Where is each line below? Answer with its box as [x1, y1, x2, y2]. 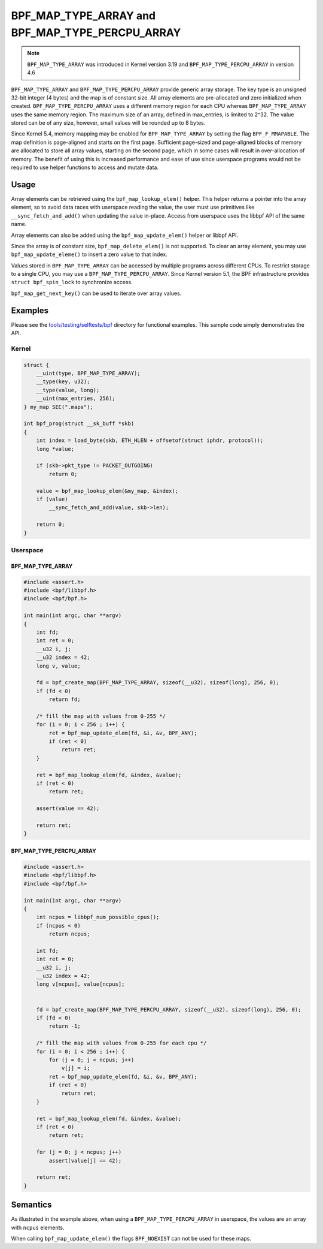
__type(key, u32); [36, 378, 90, 385]
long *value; [36, 446, 75, 452]
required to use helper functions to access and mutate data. [11, 164, 159, 171]
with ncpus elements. [11, 1224, 65, 1231]
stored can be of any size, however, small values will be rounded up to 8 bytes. [11, 119, 206, 127]
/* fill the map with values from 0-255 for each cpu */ [36, 1040, 207, 1046]
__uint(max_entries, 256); [36, 395, 116, 402]
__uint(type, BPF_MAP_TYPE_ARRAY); [36, 370, 141, 377]
